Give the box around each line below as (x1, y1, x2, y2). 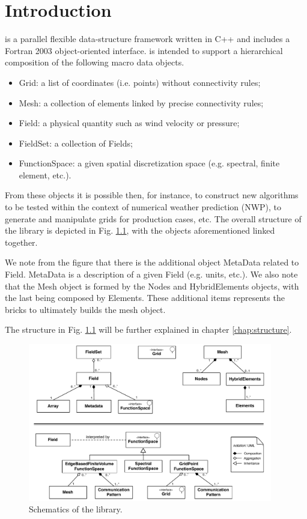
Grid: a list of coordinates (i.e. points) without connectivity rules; (19, 76, 261, 88)
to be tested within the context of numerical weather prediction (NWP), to (5, 201, 282, 213)
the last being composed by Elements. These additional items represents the (5, 291, 285, 304)
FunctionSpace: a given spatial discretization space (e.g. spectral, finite (19, 157, 280, 169)
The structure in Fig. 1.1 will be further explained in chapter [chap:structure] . (5, 323, 292, 336)
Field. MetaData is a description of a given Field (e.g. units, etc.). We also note (5, 268, 298, 281)
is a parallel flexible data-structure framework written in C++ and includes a (5, 32, 290, 45)
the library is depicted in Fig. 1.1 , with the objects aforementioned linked (5, 224, 275, 237)
